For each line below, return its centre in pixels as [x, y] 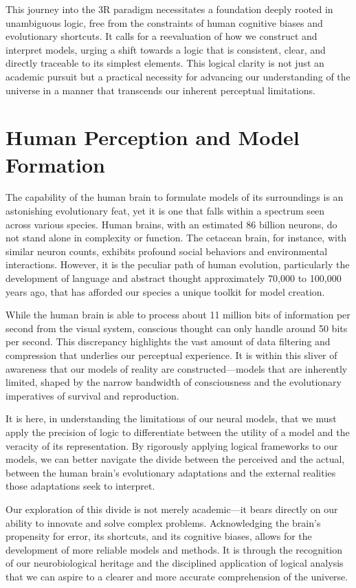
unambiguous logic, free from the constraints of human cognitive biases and [164, 22]
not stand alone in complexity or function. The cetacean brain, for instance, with [176, 238]
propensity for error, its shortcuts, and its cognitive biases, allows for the [159, 536]
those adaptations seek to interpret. [80, 486]
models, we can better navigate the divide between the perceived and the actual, [175, 459]
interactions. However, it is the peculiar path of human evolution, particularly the [178, 264]
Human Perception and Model [153, 137]
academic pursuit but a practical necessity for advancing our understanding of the [178, 76]
